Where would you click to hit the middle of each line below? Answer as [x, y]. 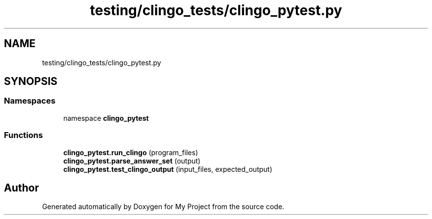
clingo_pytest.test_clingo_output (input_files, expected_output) [168, 169]
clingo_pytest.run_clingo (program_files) [131, 152]
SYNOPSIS [31, 82]
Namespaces [30, 101]
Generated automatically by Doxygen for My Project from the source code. [163, 207]
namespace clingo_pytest [106, 118]
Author [21, 188]
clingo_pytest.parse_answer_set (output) [132, 161]
